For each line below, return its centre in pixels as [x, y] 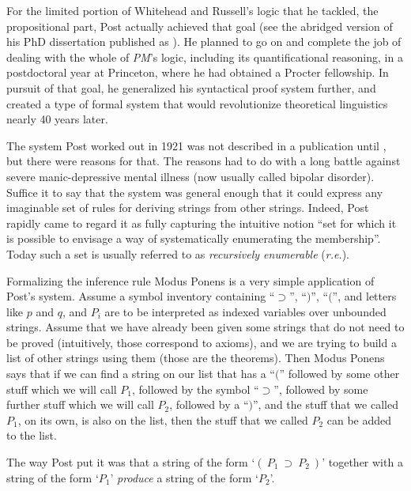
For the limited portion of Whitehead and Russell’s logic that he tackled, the [192, 10]
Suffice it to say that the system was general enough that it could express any [195, 192]
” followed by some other [339, 374]
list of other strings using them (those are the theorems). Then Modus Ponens [196, 358]
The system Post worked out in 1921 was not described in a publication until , [196, 145]
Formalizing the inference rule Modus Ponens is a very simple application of [190, 280]
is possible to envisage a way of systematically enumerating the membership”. [194, 238]
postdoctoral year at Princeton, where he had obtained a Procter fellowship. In [198, 72]
